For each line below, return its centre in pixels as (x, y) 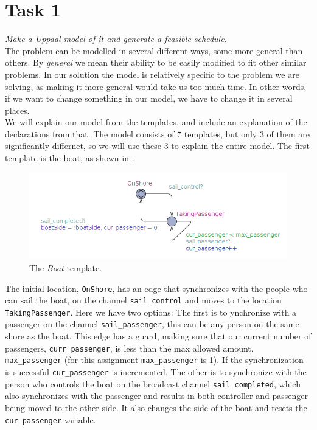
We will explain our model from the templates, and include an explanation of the (156, 122)
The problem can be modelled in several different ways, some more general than (154, 50)
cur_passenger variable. (51, 419)
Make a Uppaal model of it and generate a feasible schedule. (116, 39)
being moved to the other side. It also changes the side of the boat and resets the (156, 407)
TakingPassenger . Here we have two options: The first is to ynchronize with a (151, 312)
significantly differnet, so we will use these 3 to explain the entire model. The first (157, 146)
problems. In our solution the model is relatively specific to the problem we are (152, 74)
